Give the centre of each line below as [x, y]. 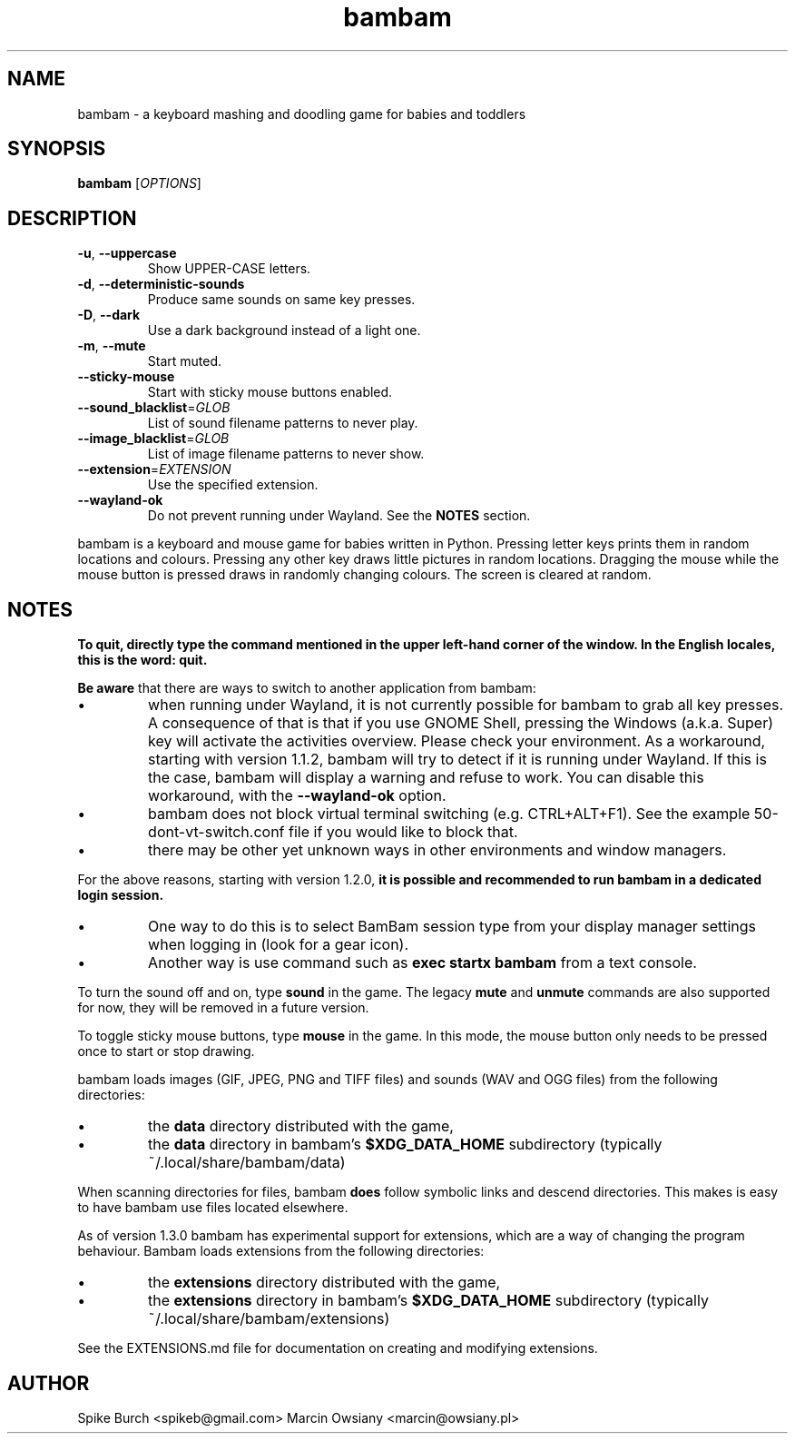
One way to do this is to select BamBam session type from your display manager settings [452, 927]
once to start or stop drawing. [166, 1051]
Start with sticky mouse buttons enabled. [270, 392]
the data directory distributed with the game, [301, 1126]
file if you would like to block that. [403, 832]
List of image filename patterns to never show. [286, 454]
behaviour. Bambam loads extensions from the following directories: [281, 1251]
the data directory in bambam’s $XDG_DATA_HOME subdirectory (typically [405, 1145]
